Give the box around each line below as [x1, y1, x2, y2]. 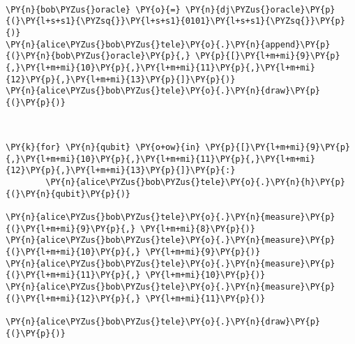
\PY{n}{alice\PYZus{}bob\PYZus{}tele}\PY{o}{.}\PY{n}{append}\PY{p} [6, 39, 331, 50]
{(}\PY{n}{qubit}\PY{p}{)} [6, 188, 130, 199]
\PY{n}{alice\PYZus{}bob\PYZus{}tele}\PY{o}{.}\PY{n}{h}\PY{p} [45, 177, 345, 188]
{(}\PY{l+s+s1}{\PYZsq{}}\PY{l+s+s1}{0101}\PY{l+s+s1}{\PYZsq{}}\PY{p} [6, 16, 345, 27]
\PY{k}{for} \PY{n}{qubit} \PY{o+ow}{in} [6, 142, 201, 153]
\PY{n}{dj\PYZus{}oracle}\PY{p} [185, 4, 335, 15]
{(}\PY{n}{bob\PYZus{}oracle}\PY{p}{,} [6, 51, 190, 61]
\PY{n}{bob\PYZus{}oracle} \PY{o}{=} [6, 4, 181, 15]
